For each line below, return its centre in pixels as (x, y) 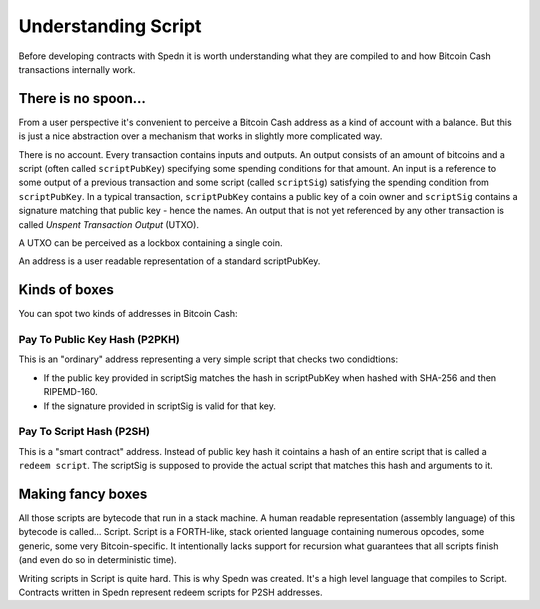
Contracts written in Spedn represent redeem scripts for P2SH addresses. (171, 592)
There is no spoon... (82, 98)
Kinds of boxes (66, 290)
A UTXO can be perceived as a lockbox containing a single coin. (150, 242)
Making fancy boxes (83, 493)
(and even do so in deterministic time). (97, 560)
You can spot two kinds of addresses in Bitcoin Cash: (128, 314)
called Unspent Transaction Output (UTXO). (109, 224)
